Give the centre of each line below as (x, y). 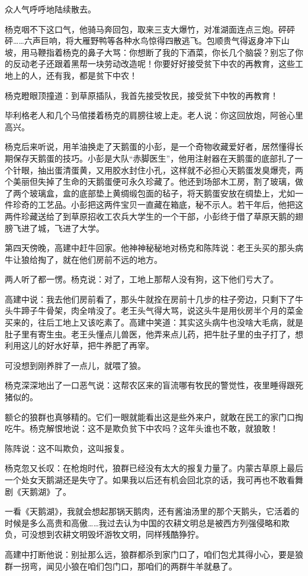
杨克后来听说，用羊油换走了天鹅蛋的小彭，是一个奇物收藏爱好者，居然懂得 (150, 147)
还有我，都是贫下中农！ (92, 75)
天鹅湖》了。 (46, 491)
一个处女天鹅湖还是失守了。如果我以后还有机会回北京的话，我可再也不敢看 (150, 480)
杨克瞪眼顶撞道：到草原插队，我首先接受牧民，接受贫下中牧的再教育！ (142, 95)
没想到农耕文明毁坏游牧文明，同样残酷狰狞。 (116, 534)
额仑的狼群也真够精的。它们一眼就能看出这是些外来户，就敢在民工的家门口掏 (154, 416)
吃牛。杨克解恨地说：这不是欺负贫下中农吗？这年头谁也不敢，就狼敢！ (142, 428)
